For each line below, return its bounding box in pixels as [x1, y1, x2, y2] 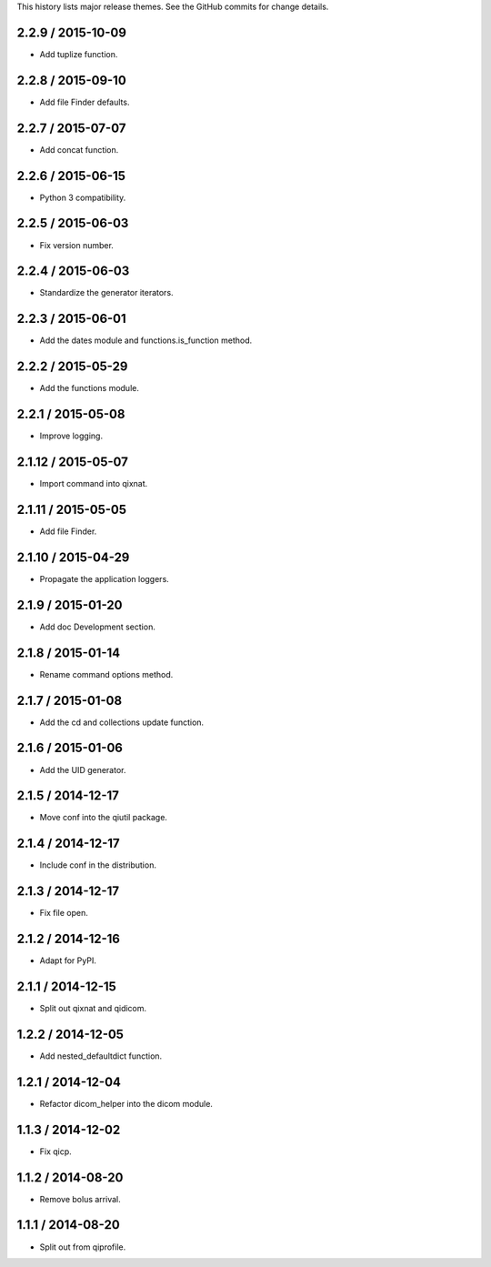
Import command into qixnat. [39, 478, 148, 489]
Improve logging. [39, 430, 104, 441]
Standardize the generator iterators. [39, 287, 174, 298]
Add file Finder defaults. [39, 96, 130, 107]
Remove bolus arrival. [39, 1193, 122, 1204]
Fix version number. [39, 239, 114, 250]
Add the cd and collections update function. [39, 717, 205, 728]
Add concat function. [39, 144, 119, 155]
